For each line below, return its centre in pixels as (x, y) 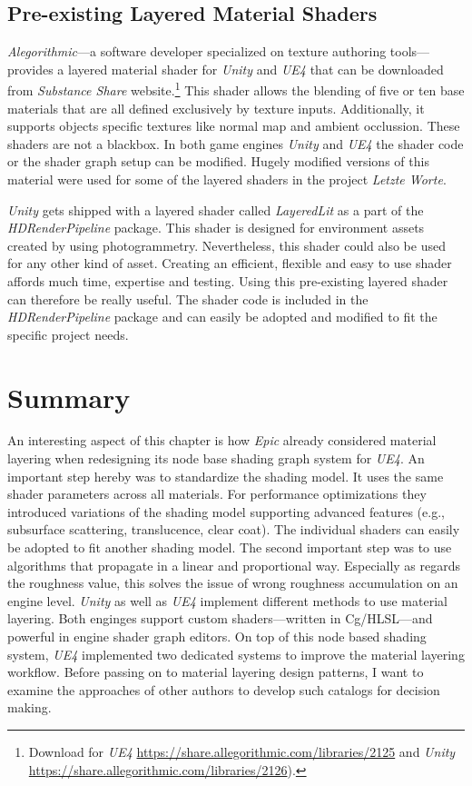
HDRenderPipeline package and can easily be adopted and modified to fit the (222, 317)
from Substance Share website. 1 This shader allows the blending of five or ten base (236, 89)
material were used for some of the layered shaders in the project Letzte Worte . (227, 179)
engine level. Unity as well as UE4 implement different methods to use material (227, 600)
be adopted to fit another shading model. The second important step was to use (230, 547)
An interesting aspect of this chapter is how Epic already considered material (222, 440)
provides (30, 69)
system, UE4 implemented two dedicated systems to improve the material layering (236, 654)
